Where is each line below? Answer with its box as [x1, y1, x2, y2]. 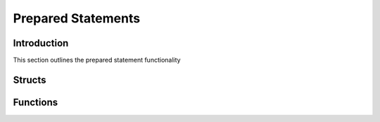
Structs [13, 74, 46, 86]
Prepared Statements [13, 11, 141, 26]
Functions [13, 96, 58, 108]
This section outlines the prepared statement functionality [13, 56, 181, 65]
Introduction [13, 37, 69, 49]
